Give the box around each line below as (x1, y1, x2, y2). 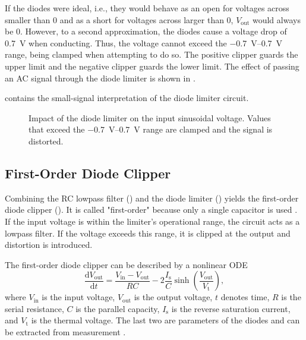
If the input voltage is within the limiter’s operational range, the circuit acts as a (5, 215, 300, 227)
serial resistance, (5, 302, 64, 314)
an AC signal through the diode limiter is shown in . (5, 71, 195, 84)
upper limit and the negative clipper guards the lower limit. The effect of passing (5, 59, 299, 72)
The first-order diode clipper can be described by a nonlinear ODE (5, 258, 248, 270)
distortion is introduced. (5, 238, 93, 251)
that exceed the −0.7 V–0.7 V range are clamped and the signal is (29, 123, 273, 136)
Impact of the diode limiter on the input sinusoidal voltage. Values (29, 111, 271, 124)
